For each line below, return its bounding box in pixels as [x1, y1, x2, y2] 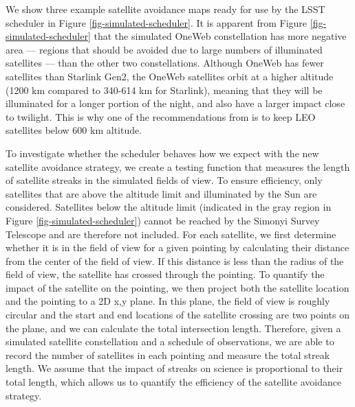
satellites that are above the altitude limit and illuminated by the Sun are [6, 186, 317, 200]
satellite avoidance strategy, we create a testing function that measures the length [6, 159, 350, 174]
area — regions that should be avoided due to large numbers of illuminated [6, 42, 323, 56]
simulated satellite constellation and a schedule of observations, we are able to [6, 334, 334, 349]
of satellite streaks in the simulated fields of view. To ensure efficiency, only [6, 173, 323, 187]
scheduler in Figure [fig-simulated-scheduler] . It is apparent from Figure [6, 15, 308, 30]
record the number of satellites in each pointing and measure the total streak [6, 347, 330, 362]
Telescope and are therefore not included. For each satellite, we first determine [6, 226, 336, 241]
